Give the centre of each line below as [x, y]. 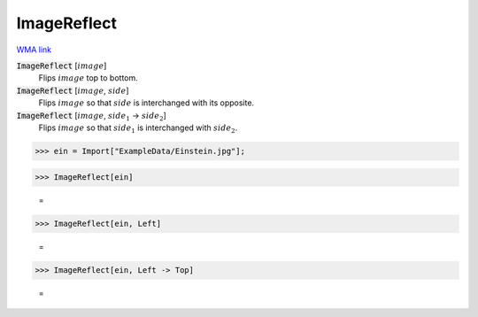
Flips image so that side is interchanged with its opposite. [146, 103]
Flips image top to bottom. [89, 78]
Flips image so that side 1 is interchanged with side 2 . [138, 128]
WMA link [34, 50]
